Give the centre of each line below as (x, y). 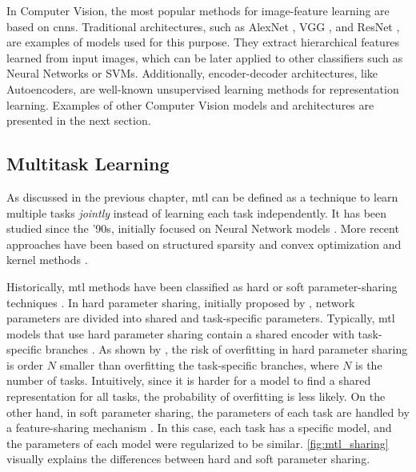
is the (369, 364)
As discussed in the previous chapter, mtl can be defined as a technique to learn (202, 196)
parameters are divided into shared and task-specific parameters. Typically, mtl (201, 318)
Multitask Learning (88, 164)
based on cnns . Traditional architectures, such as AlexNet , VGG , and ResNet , (203, 26)
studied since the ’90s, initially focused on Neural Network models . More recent (203, 228)
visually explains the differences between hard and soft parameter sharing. (188, 459)
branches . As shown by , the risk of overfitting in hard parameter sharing (226, 349)
